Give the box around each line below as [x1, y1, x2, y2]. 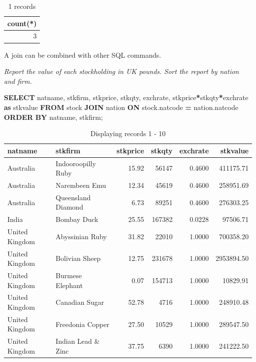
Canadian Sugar [56, 297, 104, 307]
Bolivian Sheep [56, 253, 101, 263]
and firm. [4, 75, 32, 86]
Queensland [56, 192, 91, 202]
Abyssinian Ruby [56, 231, 107, 241]
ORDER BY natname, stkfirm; [4, 111, 103, 122]
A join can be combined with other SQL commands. [4, 49, 161, 60]
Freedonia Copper [56, 319, 109, 329]
